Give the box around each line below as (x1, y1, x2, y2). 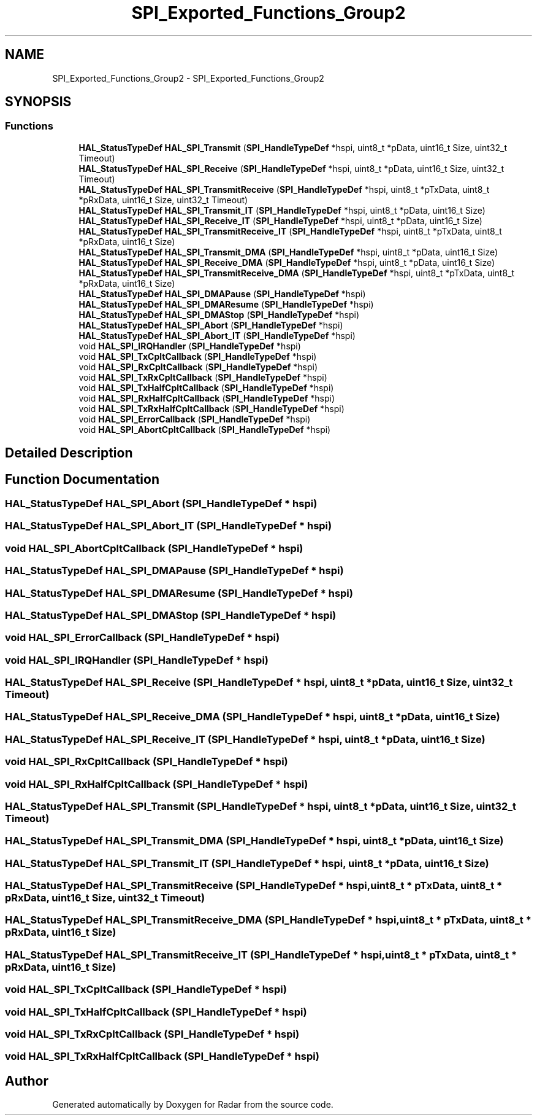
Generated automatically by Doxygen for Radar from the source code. (52, 1099, 333, 1110)
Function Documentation (5, 471, 159, 487)
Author (5, 1073, 48, 1089)
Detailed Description (5, 445, 133, 461)
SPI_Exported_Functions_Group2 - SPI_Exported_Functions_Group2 (52, 72, 324, 84)
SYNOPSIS (5, 94, 72, 110)
